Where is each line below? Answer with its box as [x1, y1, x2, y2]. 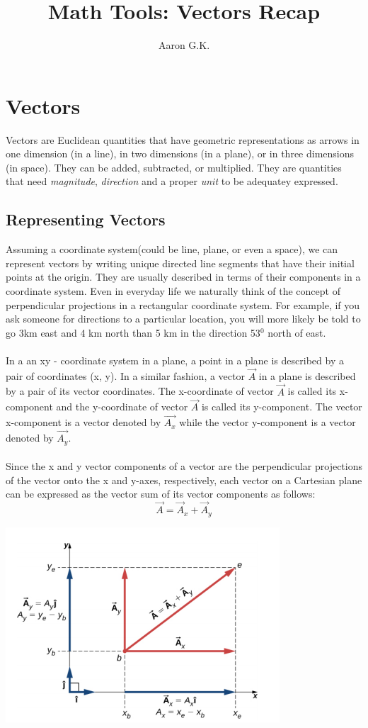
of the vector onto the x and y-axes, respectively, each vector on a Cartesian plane [6, 472, 362, 487]
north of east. [268, 325, 326, 340]
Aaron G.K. [158, 38, 210, 52]
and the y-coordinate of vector [56, 399, 188, 414]
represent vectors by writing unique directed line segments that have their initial [6, 255, 355, 270]
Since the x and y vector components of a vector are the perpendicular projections [6, 459, 362, 474]
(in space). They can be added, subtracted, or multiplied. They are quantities [6, 159, 342, 174]
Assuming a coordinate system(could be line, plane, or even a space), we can [6, 242, 338, 257]
